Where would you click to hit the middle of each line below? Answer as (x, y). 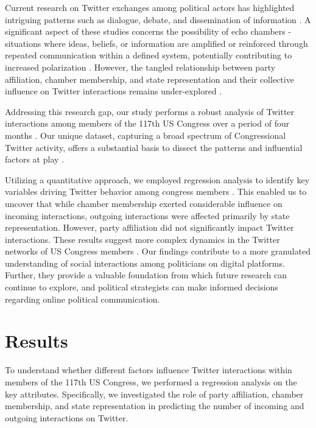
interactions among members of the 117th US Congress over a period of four (147, 123)
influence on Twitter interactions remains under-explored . (114, 91)
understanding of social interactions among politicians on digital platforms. (145, 263)
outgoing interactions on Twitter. (67, 417)
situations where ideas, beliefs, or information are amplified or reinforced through (156, 43)
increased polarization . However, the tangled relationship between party (140, 67)
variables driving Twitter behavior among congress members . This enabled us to (156, 191)
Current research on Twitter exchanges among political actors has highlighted (150, 7)
